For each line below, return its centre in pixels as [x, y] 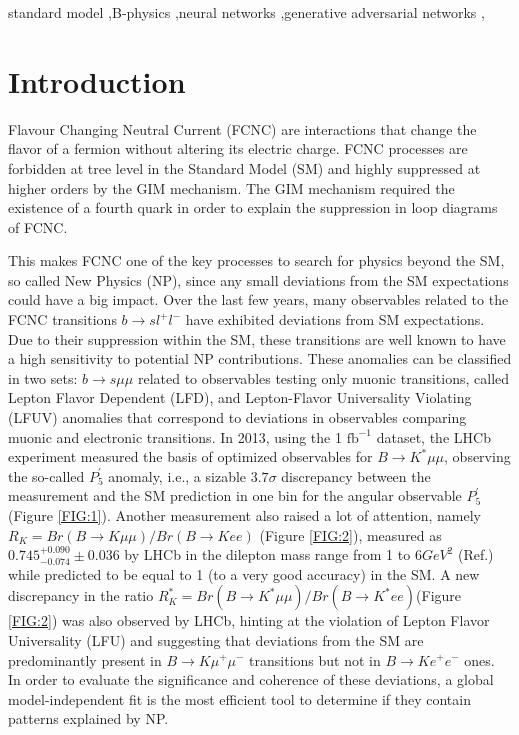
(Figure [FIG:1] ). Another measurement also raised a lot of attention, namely [245, 515]
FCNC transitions [62, 319]
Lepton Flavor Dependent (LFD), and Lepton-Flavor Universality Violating [240, 397]
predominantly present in [85, 659]
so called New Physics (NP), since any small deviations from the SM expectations [258, 279]
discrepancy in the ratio [81, 595]
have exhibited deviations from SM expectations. [335, 319]
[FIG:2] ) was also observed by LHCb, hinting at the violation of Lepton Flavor [249, 620]
